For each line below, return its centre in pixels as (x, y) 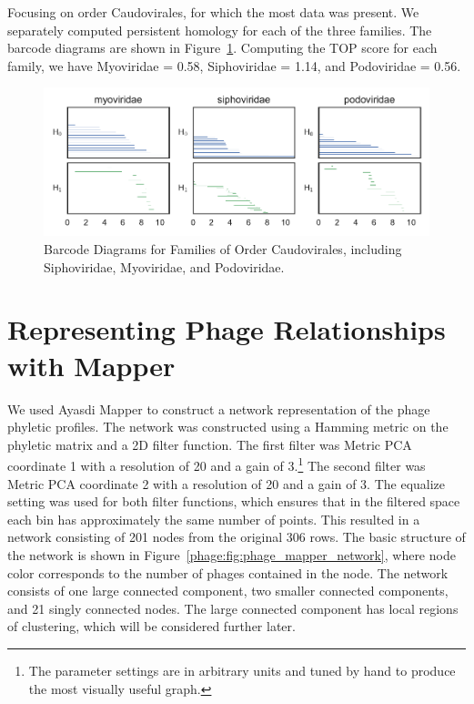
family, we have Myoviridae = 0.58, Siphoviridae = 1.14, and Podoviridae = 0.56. (234, 65)
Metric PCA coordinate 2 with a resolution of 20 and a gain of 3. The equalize (227, 483)
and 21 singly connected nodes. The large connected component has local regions (233, 608)
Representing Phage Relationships (227, 329)
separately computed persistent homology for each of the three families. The (220, 30)
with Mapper (91, 365)
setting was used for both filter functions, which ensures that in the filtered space (234, 501)
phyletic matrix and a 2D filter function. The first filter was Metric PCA (210, 444)
